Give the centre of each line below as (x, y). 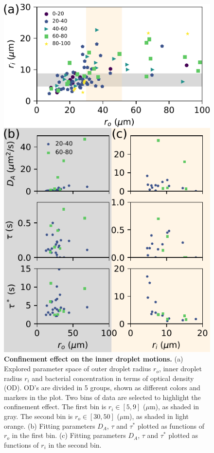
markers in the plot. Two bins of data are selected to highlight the (102, 397)
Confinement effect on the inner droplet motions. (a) (94, 359)
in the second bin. (75, 444)
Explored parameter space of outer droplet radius (78, 369)
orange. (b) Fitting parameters (50, 426)
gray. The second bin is (38, 416)
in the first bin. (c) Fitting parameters (69, 435)
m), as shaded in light (156, 416)
